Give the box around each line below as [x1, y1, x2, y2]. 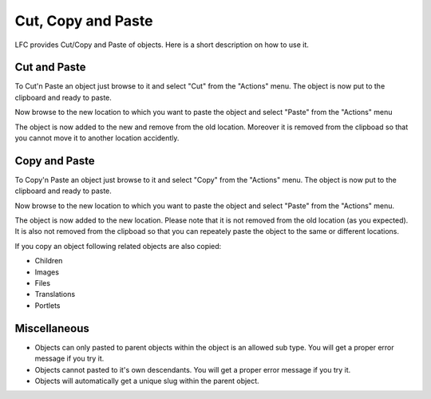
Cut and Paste [14, 61, 87, 74]
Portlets [34, 300, 61, 310]
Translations [34, 290, 76, 299]
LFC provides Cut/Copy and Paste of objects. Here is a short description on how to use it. [14, 40, 309, 49]
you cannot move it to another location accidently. [14, 133, 180, 143]
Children [34, 256, 63, 266]
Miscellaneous [14, 322, 89, 335]
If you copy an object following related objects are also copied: [14, 241, 222, 251]
